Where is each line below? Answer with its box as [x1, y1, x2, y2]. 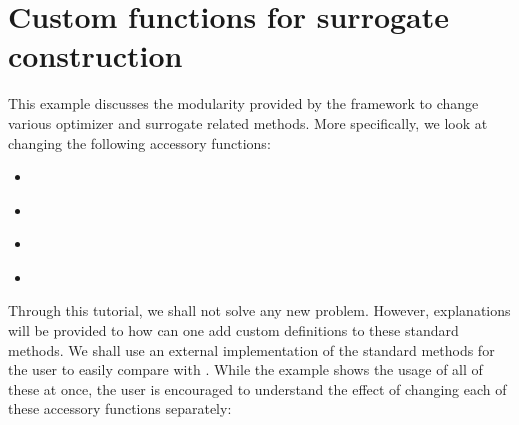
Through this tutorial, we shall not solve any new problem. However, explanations [8, 300, 511, 321]
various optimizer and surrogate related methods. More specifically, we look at [8, 112, 488, 133]
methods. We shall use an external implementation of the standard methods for [8, 339, 495, 360]
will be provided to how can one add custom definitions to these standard [8, 320, 459, 341]
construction [8, 35, 183, 76]
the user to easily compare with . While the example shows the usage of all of [8, 359, 483, 380]
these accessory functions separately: [8, 398, 232, 419]
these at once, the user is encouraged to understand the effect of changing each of [8, 378, 507, 399]
